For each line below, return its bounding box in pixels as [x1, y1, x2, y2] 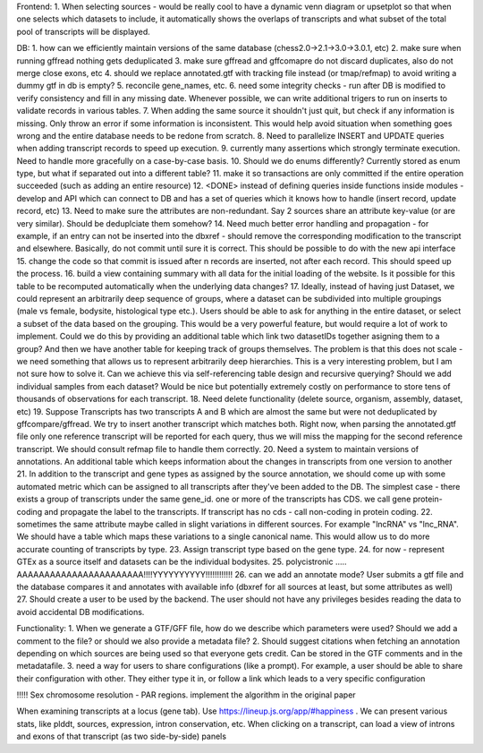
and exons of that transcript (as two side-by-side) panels [16, 731, 227, 742]
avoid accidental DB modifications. [16, 606, 145, 617]
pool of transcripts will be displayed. [16, 26, 151, 37]
